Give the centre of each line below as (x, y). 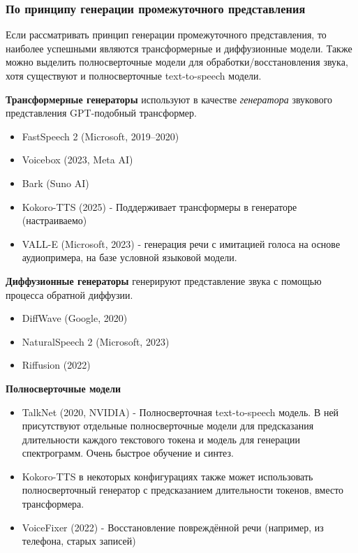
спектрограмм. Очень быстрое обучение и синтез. (128, 453)
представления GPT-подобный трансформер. (101, 113)
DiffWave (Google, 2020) (75, 318)
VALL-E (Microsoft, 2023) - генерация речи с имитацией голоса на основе (181, 243)
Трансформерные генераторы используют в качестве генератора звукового (169, 99)
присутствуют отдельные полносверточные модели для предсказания (168, 426)
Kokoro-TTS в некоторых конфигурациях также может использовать (167, 476)
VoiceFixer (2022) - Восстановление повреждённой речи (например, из (173, 527)
